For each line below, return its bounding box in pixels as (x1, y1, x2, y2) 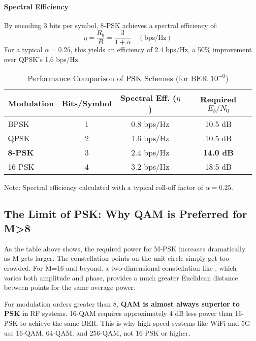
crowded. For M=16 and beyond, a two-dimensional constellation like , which (4, 263, 237, 273)
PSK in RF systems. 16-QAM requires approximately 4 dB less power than (4, 308, 233, 318)
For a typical (4, 44, 43, 55)
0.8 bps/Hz (131, 118, 169, 129)
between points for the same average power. (4, 282, 136, 292)
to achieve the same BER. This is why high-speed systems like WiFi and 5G (20, 317, 251, 328)
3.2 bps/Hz (131, 160, 169, 172)
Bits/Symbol (62, 97, 112, 109)
